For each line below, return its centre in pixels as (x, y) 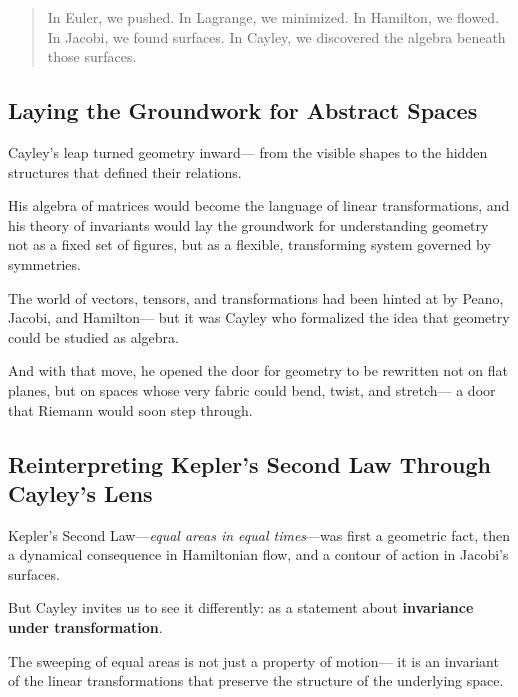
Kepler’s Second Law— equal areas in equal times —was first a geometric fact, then (259, 534)
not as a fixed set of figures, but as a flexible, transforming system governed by (249, 244)
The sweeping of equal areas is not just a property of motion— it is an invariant (253, 660)
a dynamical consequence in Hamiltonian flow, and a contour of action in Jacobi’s (258, 554)
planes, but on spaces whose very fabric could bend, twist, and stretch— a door (252, 389)
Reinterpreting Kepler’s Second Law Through (249, 463)
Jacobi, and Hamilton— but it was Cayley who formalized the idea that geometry (259, 317)
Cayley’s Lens (80, 492)
